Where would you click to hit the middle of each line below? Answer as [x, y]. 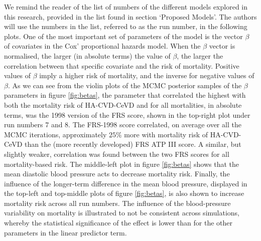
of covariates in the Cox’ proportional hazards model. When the [102, 46]
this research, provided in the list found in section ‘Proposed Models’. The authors [130, 16]
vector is [222, 46]
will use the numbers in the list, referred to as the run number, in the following [126, 26]
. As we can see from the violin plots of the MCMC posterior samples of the [125, 85]
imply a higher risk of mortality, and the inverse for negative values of [147, 75]
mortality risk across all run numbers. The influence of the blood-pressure [117, 203]
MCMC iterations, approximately [55, 134]
